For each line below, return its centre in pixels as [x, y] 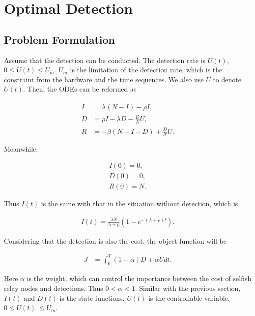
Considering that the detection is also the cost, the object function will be [115, 240]
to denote [227, 79]
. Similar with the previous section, [188, 288]
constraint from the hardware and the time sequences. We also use [104, 79]
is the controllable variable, [189, 298]
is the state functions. [92, 298]
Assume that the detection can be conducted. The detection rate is [105, 60]
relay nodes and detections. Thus [54, 288]
